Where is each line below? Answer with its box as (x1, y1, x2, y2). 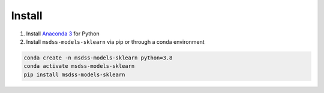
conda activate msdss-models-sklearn (23, 63, 135, 70)
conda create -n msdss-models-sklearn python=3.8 (23, 54, 173, 61)
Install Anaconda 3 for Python (26, 30, 100, 37)
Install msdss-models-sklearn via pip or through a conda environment (26, 38, 205, 45)
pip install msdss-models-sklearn (23, 71, 125, 78)
